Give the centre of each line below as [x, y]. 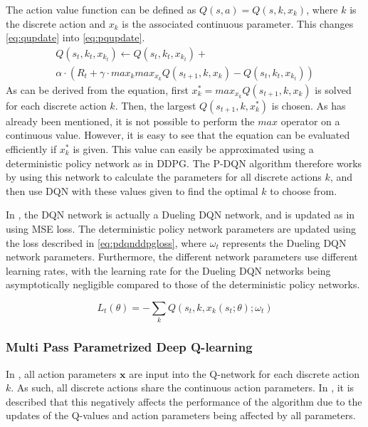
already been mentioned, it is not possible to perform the [130, 121]
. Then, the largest [156, 105]
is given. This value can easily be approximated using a [193, 149]
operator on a [310, 121]
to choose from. [304, 190]
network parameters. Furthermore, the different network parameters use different [182, 257]
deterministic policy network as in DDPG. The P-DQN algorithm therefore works [184, 163]
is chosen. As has [309, 105]
